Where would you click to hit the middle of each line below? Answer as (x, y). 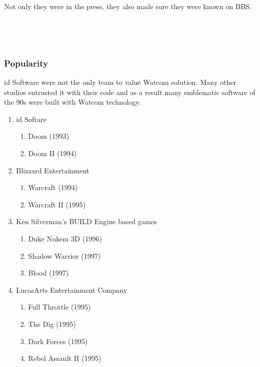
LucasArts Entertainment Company (72, 289)
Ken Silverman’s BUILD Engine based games (86, 221)
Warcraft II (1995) (57, 204)
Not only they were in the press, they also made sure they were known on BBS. (128, 6)
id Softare (31, 119)
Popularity (26, 63)
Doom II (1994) (53, 153)
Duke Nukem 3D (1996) (65, 238)
